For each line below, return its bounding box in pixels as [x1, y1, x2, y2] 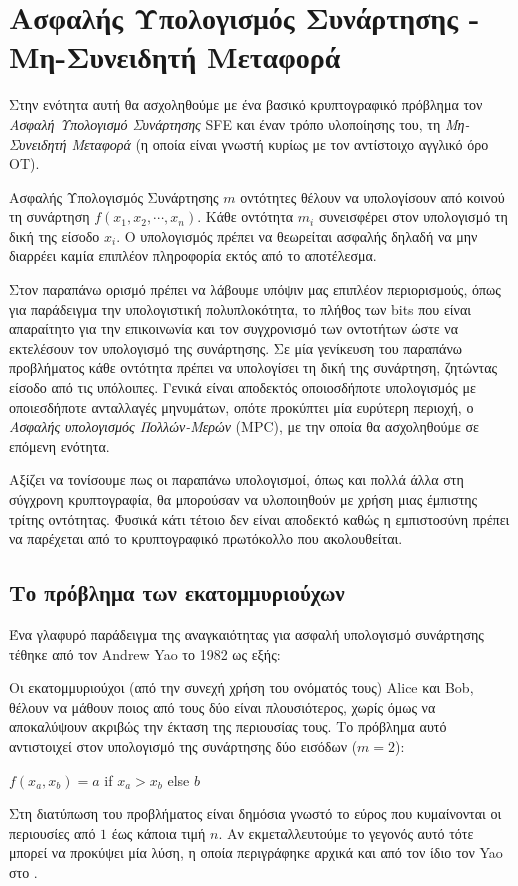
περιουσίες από [9, 822, 96, 843]
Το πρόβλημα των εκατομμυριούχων [9, 577, 345, 608]
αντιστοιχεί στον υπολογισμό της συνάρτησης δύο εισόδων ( [9, 735, 358, 756]
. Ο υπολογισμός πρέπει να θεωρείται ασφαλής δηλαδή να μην [116, 225, 478, 246]
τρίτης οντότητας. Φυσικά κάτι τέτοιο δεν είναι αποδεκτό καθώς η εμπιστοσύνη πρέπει [9, 508, 510, 529]
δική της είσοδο [9, 225, 100, 246]
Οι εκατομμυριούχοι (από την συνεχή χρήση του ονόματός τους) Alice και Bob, [9, 677, 474, 698]
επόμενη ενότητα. [9, 435, 110, 456]
